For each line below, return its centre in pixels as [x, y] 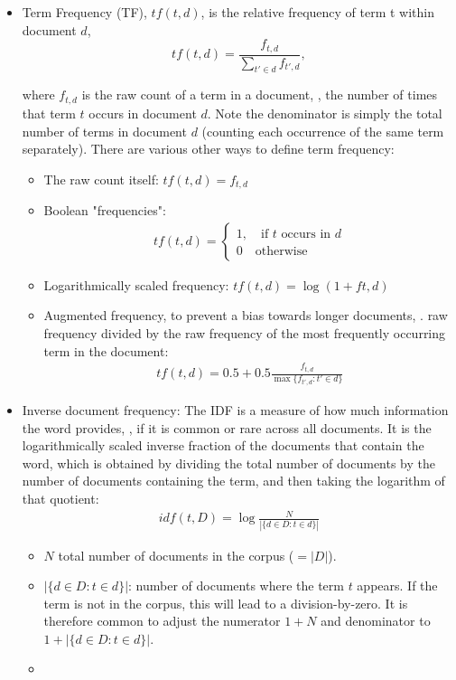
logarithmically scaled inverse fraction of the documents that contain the [223, 445]
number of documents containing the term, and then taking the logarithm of [233, 481]
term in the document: [106, 350]
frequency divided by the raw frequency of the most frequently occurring [245, 332]
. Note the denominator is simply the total [325, 113]
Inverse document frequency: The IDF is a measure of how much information [235, 410]
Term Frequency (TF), [84, 12]
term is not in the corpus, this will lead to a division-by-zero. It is [226, 603]
